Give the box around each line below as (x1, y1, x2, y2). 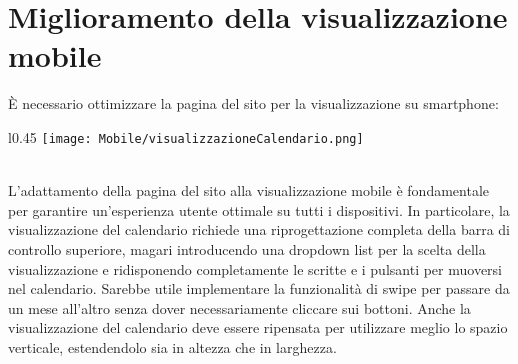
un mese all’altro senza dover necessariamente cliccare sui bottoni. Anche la (8, 297, 471, 318)
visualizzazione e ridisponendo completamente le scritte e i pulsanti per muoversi (8, 258, 503, 279)
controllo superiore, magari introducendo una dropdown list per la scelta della (8, 238, 486, 259)
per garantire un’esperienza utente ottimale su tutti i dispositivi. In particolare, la (8, 199, 510, 220)
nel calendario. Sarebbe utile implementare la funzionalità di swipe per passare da (8, 278, 510, 299)
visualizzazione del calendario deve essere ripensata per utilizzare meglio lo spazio (8, 317, 508, 338)
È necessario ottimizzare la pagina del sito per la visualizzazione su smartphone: (8, 93, 499, 114)
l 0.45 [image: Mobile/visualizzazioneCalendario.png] (8, 126, 364, 147)
